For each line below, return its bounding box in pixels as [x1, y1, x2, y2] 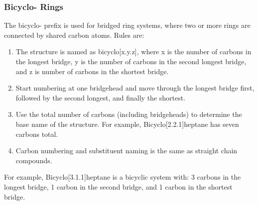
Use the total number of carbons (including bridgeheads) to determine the [15, 109, 242, 119]
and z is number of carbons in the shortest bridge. [15, 66, 169, 76]
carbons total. [15, 128, 58, 139]
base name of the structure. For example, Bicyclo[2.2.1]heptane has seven [15, 118, 239, 129]
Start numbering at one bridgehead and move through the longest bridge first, [15, 83, 255, 93]
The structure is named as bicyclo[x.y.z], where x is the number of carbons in [15, 46, 252, 57]
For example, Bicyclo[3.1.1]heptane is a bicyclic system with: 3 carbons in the [4, 172, 241, 182]
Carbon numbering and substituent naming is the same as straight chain [15, 145, 238, 156]
